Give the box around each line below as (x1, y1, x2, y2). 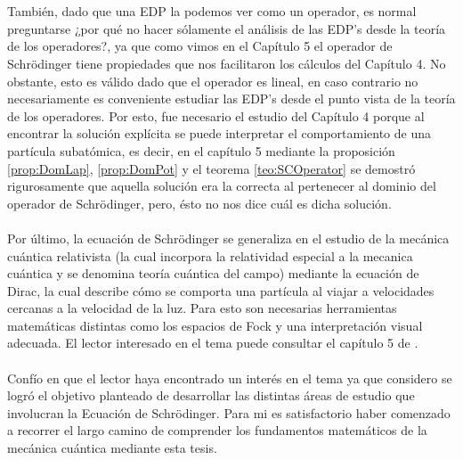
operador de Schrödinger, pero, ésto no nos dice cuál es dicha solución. (7, 193, 392, 212)
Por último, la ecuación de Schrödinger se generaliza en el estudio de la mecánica (7, 228, 450, 247)
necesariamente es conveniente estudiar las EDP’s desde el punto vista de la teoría (7, 89, 456, 108)
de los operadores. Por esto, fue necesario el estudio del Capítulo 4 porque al (7, 106, 425, 125)
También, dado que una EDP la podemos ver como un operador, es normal (7, 2, 417, 21)
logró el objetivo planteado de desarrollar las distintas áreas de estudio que (7, 386, 415, 405)
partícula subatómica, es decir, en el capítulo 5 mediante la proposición (7, 141, 395, 160)
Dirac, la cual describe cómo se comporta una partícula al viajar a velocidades (7, 281, 435, 300)
